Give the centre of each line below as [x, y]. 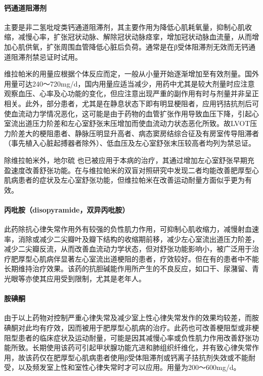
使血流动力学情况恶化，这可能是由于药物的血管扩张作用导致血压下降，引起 [128, 113]
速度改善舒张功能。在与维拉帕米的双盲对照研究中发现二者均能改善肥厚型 [131, 170]
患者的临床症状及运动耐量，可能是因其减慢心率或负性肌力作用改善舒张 [135, 337]
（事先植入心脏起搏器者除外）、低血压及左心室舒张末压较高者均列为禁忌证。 [130, 143]
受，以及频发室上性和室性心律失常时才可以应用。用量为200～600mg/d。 [122, 367]
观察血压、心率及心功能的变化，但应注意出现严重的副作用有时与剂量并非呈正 [131, 93]
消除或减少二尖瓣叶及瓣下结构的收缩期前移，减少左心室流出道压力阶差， [138, 239]
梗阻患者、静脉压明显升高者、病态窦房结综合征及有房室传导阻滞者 [149, 133]
